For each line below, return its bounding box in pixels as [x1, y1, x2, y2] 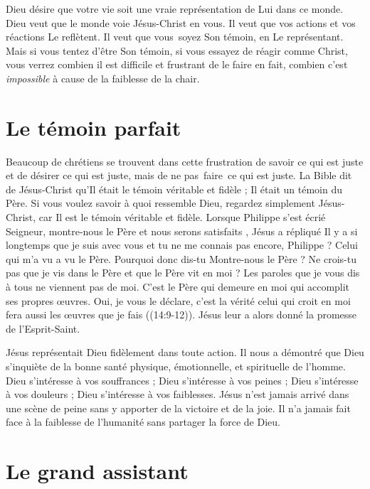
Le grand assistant [6, 456, 189, 485]
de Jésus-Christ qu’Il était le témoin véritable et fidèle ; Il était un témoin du [6, 181, 342, 196]
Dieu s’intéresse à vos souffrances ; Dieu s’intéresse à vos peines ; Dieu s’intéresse [6, 372, 359, 387]
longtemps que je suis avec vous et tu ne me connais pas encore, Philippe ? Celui [6, 237, 358, 252]
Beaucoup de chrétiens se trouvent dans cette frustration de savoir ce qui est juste [6, 154, 364, 168]
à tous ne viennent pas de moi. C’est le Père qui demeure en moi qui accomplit [6, 279, 350, 294]
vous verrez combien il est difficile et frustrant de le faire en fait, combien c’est [6, 57, 348, 72]
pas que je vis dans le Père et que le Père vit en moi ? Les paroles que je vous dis [6, 265, 360, 280]
